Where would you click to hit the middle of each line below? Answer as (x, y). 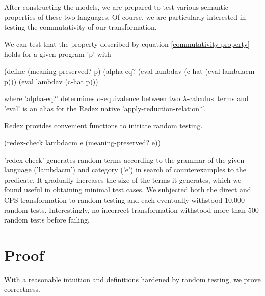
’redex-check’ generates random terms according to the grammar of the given (124, 159)
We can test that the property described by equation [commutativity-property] (127, 44)
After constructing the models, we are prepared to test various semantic (116, 7)
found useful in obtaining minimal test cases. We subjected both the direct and (128, 190)
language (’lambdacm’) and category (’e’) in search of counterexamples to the (125, 170)
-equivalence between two (141, 98)
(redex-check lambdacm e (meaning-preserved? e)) (82, 142)
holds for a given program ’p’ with (58, 54)
